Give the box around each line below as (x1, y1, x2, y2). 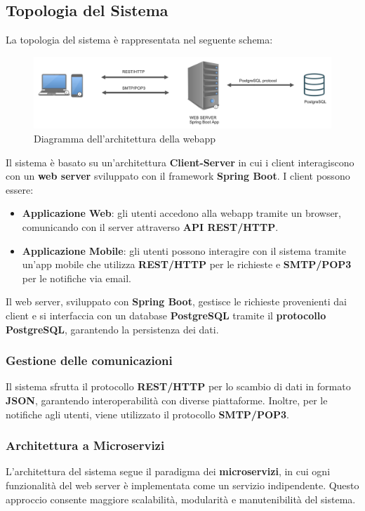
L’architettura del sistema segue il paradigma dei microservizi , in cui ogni (6, 464, 331, 479)
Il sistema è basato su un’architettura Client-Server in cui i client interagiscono (6, 154, 354, 169)
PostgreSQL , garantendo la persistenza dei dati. (6, 321, 219, 336)
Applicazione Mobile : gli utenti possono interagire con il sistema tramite (22, 243, 347, 258)
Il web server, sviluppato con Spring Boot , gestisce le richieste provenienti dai (6, 294, 347, 309)
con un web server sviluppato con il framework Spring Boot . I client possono (6, 168, 350, 183)
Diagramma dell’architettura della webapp (34, 131, 215, 146)
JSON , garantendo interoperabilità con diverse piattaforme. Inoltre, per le (6, 393, 328, 408)
